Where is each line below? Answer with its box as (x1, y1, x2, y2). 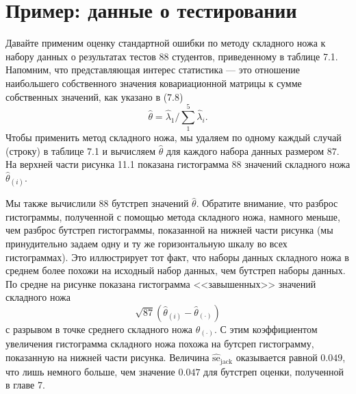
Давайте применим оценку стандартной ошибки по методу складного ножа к (5, 36, 326, 50)
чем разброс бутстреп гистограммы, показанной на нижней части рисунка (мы (5, 223, 333, 237)
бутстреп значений (112, 196, 189, 210)
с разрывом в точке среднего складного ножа (5, 321, 193, 336)
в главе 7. (5, 378, 45, 392)
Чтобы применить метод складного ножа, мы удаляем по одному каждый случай (5, 130, 342, 145)
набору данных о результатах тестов (5, 49, 156, 63)
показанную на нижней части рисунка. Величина (5, 350, 209, 365)
